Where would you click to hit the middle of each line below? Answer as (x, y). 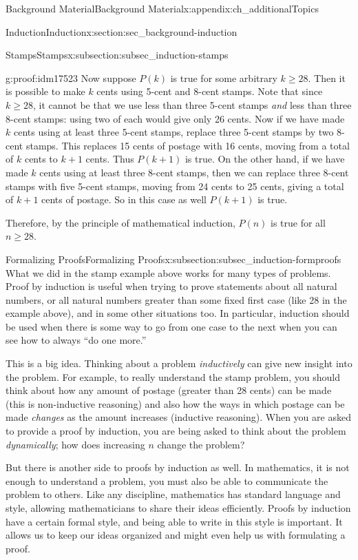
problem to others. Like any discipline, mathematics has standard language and (173, 494)
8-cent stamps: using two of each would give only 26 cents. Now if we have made (175, 118)
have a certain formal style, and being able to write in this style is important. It (174, 521)
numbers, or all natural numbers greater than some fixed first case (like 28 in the (176, 299)
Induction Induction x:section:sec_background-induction (122, 31)
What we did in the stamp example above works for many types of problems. (168, 272)
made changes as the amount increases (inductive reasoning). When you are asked (178, 417)
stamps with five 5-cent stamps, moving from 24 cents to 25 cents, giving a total (175, 186)
